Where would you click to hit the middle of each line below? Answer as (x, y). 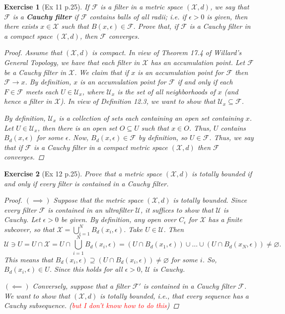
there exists (21, 26)
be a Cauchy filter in (35, 72)
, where (93, 91)
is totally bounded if (222, 173)
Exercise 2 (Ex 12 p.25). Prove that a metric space (83, 173)
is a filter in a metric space (142, 6)
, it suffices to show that (177, 209)
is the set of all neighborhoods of (166, 91)
